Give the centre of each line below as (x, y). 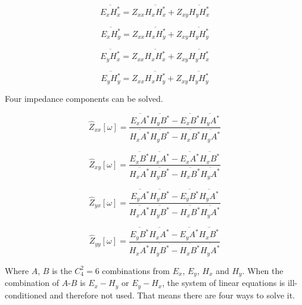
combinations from (136, 270)
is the (62, 270)
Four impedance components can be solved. (84, 98)
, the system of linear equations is (224, 283)
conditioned (26, 295)
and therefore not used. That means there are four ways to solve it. (172, 295)
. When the (263, 270)
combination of (32, 283)
